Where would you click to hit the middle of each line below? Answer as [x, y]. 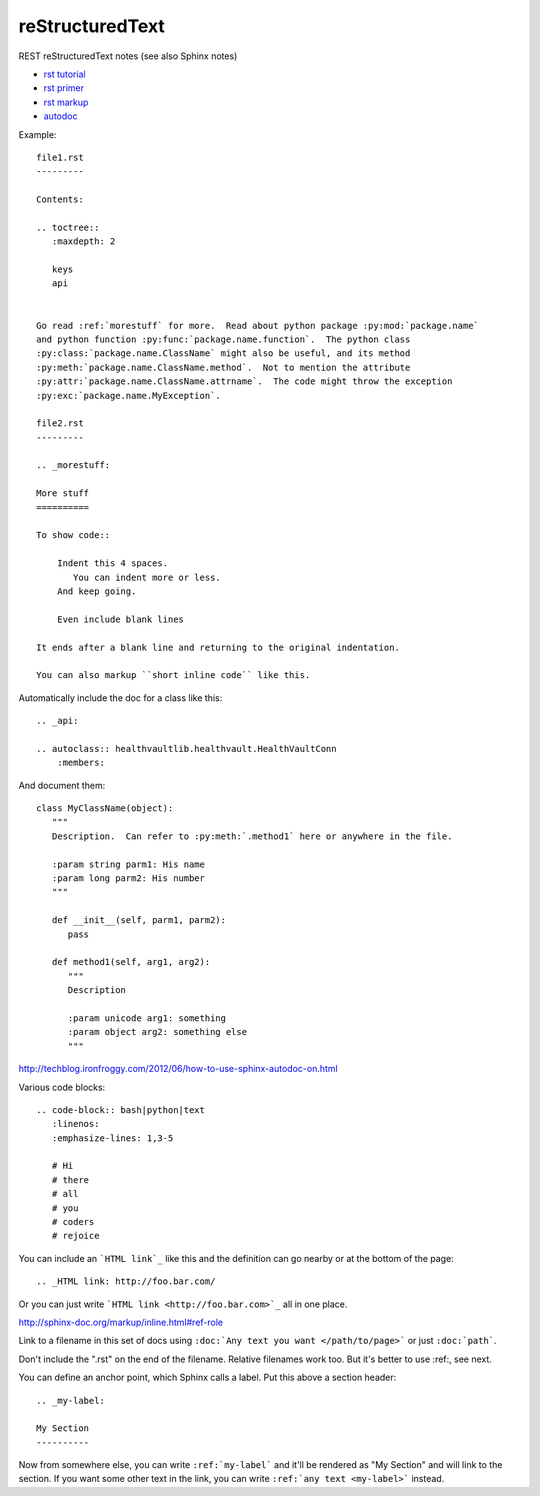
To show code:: [73, 535]
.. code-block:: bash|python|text [120, 1109]
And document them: [62, 785]
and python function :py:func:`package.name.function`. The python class [223, 339]
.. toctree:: [68, 227]
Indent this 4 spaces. [112, 563]
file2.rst [60, 423]
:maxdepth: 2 [83, 241]
